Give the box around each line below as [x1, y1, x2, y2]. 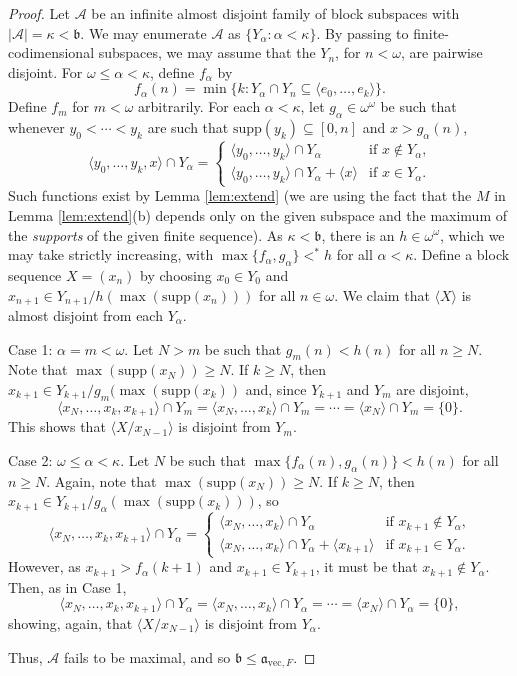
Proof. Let [8, 3, 70, 23]
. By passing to [316, 22, 409, 43]
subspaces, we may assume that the [98, 42, 316, 63]
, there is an [321, 224, 395, 245]
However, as [8, 556, 81, 577]
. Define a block [413, 244, 510, 265]
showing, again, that [8, 612, 133, 633]
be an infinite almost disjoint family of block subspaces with [91, 3, 460, 23]
